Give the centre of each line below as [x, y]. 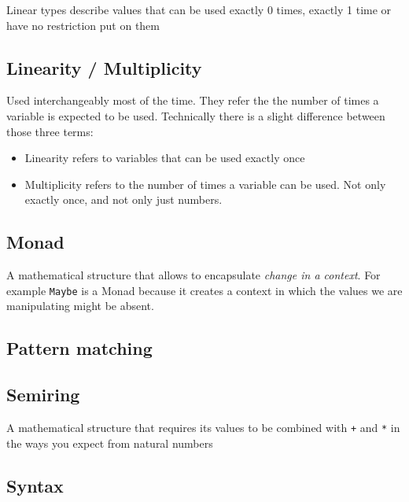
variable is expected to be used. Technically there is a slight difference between [196, 115]
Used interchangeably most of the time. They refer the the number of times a [193, 100]
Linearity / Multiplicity [104, 67]
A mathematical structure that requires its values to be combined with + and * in [203, 427]
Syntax [35, 485]
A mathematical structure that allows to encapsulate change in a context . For [193, 275]
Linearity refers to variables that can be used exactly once [165, 158]
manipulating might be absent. [80, 306]
